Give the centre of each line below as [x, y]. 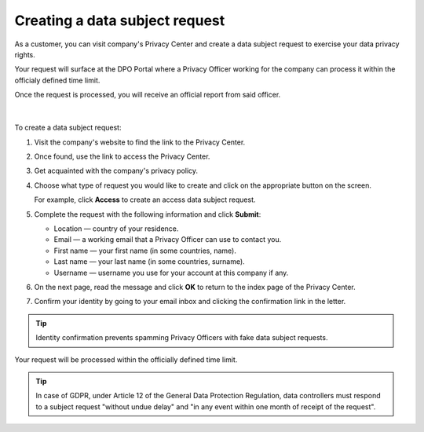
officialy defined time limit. [57, 80]
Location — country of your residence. [116, 229]
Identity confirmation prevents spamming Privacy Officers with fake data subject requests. [182, 338]
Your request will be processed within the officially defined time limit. [126, 359]
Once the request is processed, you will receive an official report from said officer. [148, 95]
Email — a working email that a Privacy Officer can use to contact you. [168, 240]
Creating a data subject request [120, 20]
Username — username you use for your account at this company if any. [171, 273]
